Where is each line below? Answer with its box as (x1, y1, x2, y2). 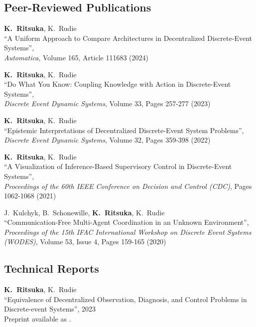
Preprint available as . (4, 314, 71, 324)
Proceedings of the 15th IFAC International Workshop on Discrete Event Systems (4, 226, 252, 237)
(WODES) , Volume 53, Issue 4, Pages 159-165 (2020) (4, 236, 166, 247)
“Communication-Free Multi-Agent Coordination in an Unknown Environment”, (4, 217, 249, 227)
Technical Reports (4, 261, 99, 276)
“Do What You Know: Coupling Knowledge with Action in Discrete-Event (4, 79, 231, 89)
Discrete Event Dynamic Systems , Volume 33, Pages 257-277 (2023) (4, 98, 211, 109)
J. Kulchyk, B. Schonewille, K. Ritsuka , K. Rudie (4, 207, 165, 217)
